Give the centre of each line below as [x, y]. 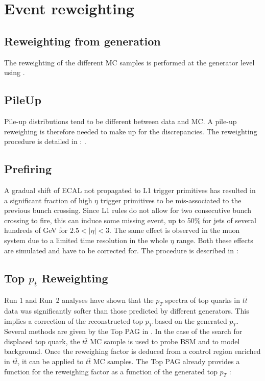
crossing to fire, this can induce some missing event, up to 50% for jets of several [130, 220]
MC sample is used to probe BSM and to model [165, 341]
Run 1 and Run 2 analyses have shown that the [79, 300]
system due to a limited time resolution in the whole [86, 240]
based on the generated [191, 320]
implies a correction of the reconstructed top [74, 320]
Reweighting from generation [82, 41]
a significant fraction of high [48, 200]
